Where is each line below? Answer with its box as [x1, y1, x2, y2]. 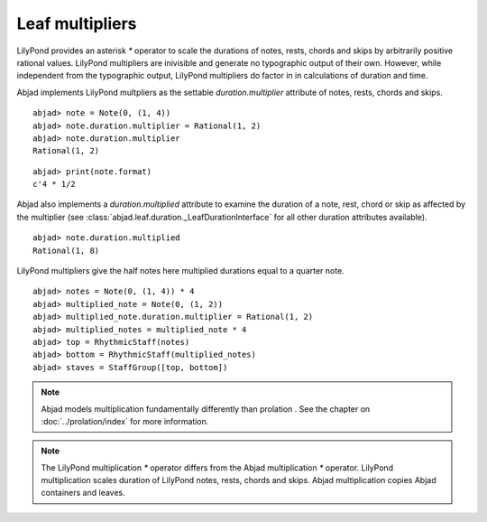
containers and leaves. [41, 488, 125, 499]
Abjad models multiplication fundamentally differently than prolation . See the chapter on [41, 403, 371, 415]
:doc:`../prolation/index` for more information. [41, 415, 209, 426]
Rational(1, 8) [32, 245, 100, 256]
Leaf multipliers [16, 14, 137, 33]
